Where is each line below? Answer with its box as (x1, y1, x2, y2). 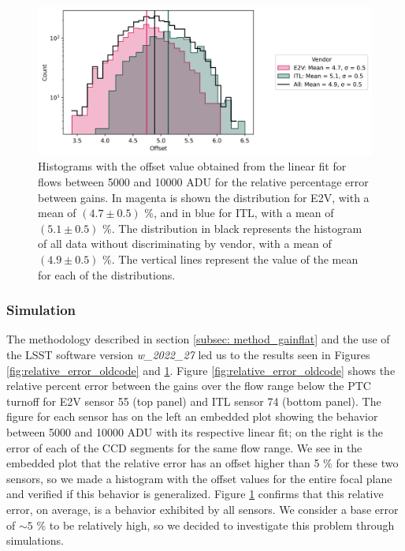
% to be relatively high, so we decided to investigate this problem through (36, 516, 395, 533)
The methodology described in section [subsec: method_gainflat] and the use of (6, 331, 390, 347)
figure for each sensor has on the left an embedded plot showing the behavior (6, 408, 378, 425)
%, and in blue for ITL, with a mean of (144, 204, 334, 221)
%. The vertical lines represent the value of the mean (102, 250, 359, 267)
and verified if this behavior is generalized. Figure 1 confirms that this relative (6, 485, 384, 502)
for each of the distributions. (38, 266, 176, 283)
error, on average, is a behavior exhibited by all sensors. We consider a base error (6, 500, 399, 517)
